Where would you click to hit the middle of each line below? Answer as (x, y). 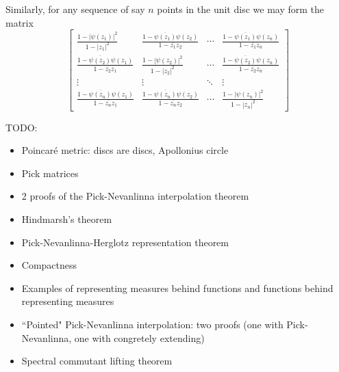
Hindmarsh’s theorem (67, 218)
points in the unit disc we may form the (240, 9)
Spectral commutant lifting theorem (97, 361)
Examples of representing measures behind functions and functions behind (177, 288)
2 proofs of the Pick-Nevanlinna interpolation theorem (135, 196)
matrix (20, 22)
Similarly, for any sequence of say (75, 9)
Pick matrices (50, 173)
